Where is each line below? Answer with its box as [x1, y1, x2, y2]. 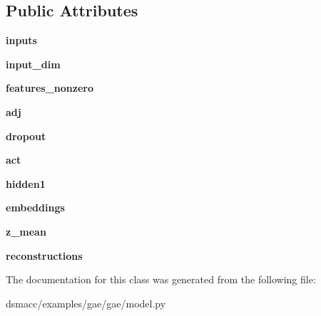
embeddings [6, 200, 65, 215]
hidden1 [6, 176, 46, 191]
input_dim [6, 56, 61, 71]
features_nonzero [6, 80, 94, 95]
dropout [6, 128, 46, 143]
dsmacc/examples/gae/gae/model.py [6, 295, 166, 310]
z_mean [6, 223, 46, 238]
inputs [6, 33, 37, 48]
